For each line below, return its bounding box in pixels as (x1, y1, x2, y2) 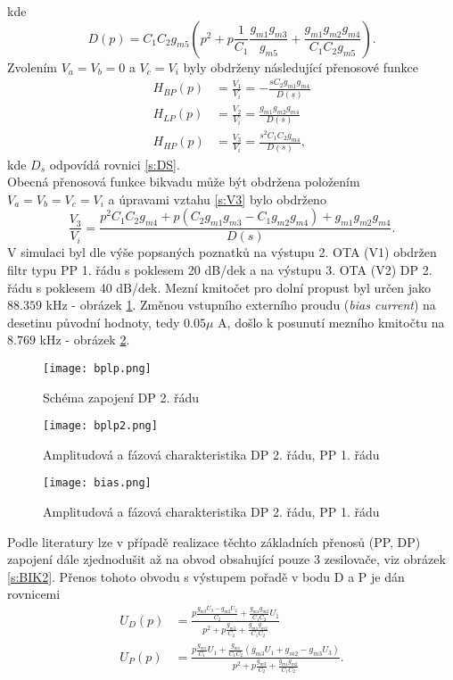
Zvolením (7, 57, 57, 76)
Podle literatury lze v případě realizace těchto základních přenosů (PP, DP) (7, 532, 421, 551)
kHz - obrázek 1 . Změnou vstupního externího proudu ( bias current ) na (45, 295, 436, 314)
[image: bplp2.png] (43, 419, 158, 433)
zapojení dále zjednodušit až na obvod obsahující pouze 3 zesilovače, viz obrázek (7, 550, 446, 568)
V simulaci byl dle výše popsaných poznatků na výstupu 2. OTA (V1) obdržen (7, 243, 437, 261)
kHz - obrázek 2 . (39, 330, 130, 349)
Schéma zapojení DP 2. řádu (43, 387, 200, 406)
